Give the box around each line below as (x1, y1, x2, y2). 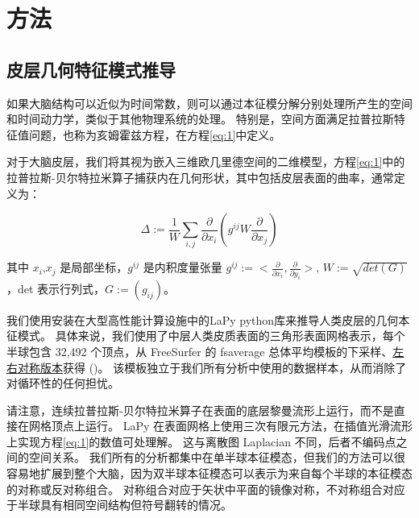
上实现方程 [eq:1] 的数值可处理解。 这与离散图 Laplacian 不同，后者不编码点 (6, 433, 396, 450)
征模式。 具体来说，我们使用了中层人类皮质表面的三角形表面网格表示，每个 (6, 327, 405, 344)
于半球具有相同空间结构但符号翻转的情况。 (6, 496, 232, 513)
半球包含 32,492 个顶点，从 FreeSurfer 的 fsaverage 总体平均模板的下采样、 (6, 342, 393, 359)
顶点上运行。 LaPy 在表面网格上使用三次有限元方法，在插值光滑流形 (51, 417, 413, 434)
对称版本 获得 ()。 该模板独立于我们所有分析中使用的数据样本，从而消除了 (17, 358, 407, 375)
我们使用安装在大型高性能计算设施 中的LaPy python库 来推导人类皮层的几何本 (6, 311, 410, 328)
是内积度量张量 (143, 259, 222, 276)
